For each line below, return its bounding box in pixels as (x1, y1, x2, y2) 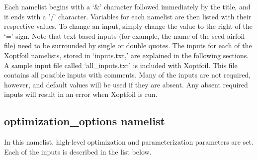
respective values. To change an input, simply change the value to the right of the (4, 21, 253, 31)
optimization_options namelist (4, 113, 166, 129)
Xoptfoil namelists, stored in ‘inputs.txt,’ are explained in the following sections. (4, 50, 249, 60)
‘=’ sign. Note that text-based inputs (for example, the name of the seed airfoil (4, 30, 245, 41)
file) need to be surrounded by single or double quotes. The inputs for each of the (4, 40, 252, 51)
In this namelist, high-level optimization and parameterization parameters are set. (4, 137, 254, 147)
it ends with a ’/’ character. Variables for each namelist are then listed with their (4, 11, 252, 21)
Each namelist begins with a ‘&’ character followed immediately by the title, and (4, 1, 251, 11)
